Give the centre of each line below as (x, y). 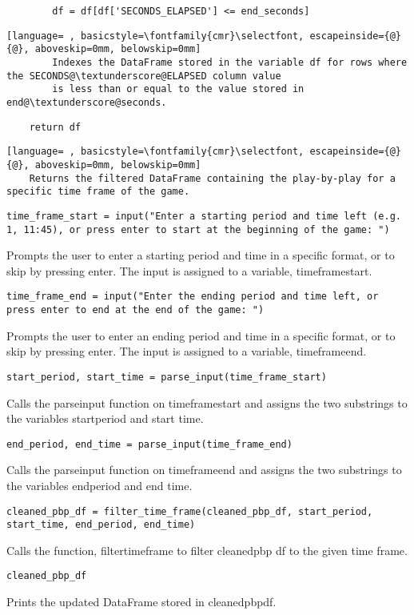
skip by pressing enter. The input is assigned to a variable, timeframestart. (189, 270)
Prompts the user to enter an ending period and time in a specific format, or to (201, 335)
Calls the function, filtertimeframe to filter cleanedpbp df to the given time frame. (207, 550)
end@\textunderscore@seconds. (87, 102)
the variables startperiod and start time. (105, 418)
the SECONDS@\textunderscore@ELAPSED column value (144, 76)
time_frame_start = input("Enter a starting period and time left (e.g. (204, 216)
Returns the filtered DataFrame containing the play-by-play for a (212, 178)
